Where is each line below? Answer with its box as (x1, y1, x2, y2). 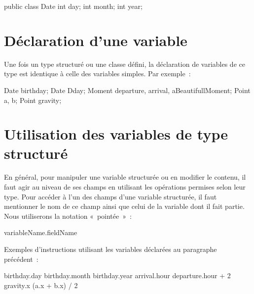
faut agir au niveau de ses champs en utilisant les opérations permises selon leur (4, 182, 246, 192)
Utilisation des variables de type (4, 124, 228, 144)
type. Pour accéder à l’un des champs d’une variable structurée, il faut (4, 191, 217, 201)
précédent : (4, 253, 38, 264)
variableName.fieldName (4, 227, 77, 238)
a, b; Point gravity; (4, 95, 62, 105)
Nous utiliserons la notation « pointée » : (4, 210, 132, 221)
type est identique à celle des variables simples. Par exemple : (4, 68, 191, 79)
